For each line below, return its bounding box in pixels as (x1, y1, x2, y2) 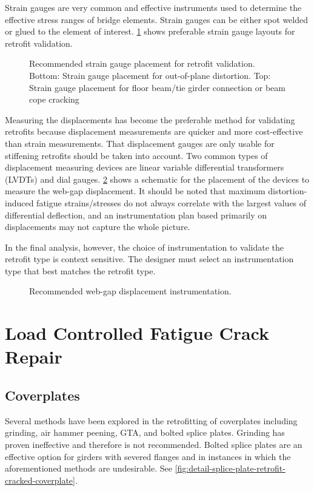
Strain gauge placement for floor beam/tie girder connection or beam (29, 81, 286, 93)
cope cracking (29, 93, 79, 106)
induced (5, 196, 34, 209)
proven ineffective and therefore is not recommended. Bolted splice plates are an (5, 438, 302, 451)
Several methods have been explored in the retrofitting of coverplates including (5, 414, 298, 427)
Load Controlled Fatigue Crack (5, 320, 269, 345)
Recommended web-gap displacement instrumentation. (29, 285, 232, 297)
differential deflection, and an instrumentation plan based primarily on (5, 208, 267, 221)
